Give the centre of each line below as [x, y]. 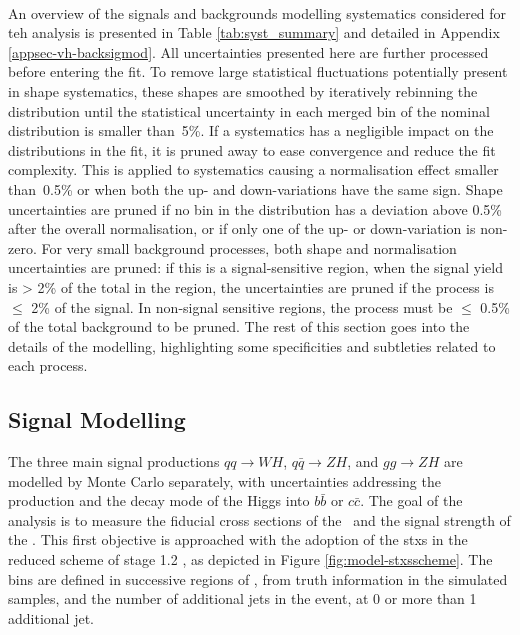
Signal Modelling [97, 419]
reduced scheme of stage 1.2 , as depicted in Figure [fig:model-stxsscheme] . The [250, 559]
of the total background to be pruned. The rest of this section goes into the [239, 326]
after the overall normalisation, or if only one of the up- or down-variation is [242, 228]
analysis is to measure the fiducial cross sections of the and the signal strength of [259, 519]
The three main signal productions [114, 461]
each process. [48, 365]
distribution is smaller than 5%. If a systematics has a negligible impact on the [251, 130]
